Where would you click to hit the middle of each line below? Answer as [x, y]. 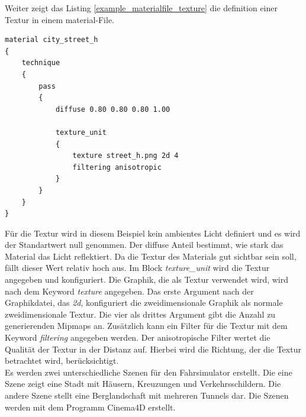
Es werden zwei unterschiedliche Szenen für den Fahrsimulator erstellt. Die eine [149, 372]
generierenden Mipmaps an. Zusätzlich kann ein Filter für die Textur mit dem [146, 326]
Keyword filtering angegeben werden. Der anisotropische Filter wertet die [138, 337]
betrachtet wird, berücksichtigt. [62, 361]
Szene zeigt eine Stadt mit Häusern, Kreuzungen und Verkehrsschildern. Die [143, 384]
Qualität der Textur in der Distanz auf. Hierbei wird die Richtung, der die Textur [153, 349]
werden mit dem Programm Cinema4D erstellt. [90, 407]
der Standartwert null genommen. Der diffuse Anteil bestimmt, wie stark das [144, 245]
